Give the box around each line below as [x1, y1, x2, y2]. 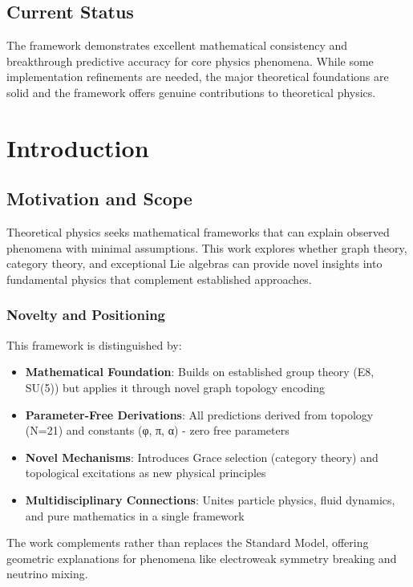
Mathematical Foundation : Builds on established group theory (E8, [25, 363, 375, 380]
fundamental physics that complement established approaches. [6, 270, 312, 287]
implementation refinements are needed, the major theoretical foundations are [6, 68, 389, 85]
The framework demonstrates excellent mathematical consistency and [6, 37, 348, 54]
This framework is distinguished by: [6, 336, 182, 353]
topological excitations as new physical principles [25, 464, 266, 481]
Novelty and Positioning [6, 305, 166, 325]
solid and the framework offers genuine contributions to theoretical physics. [6, 83, 376, 100]
